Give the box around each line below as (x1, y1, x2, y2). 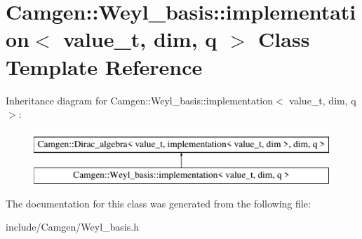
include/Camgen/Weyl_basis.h (6, 219, 139, 234)
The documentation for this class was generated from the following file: (6, 196, 311, 210)
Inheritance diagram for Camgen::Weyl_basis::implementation (6, 93, 274, 107)
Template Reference (6, 52, 203, 81)
